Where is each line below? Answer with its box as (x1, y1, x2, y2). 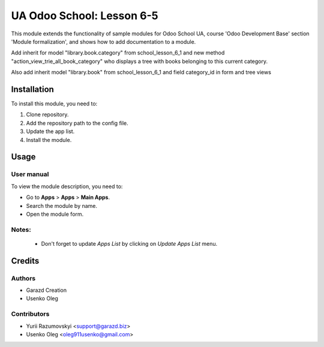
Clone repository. (26, 111, 69, 118)
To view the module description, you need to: (11, 183, 123, 190)
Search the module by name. (26, 202, 98, 209)
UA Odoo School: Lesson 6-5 (11, 9, 158, 22)
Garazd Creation (26, 286, 67, 294)
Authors (11, 274, 36, 282)
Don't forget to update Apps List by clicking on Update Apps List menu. (41, 240, 218, 247)
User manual (11, 170, 49, 179)
